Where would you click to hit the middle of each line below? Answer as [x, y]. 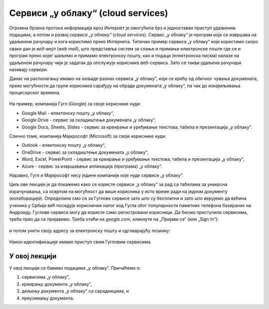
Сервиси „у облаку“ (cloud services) [89, 13]
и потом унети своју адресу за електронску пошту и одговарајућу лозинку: [90, 230]
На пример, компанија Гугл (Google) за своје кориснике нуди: [75, 104]
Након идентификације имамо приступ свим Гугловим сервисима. [80, 242]
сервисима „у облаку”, [46, 277]
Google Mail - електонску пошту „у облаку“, [68, 113]
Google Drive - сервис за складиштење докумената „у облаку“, [89, 120]
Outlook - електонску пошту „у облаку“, [64, 145]
